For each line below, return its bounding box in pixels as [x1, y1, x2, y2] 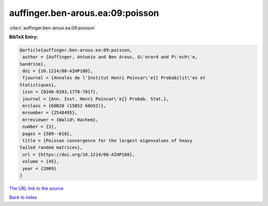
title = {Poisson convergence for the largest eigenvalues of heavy [22, 138, 193, 143]
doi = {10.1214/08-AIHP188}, [22, 68, 93, 74]
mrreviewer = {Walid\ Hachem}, [22, 117, 99, 122]
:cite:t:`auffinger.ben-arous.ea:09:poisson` [9, 25, 96, 31]
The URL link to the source [9, 185, 64, 191]
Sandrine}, [19, 61, 46, 67]
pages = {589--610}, [22, 131, 72, 136]
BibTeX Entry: [9, 34, 38, 40]
